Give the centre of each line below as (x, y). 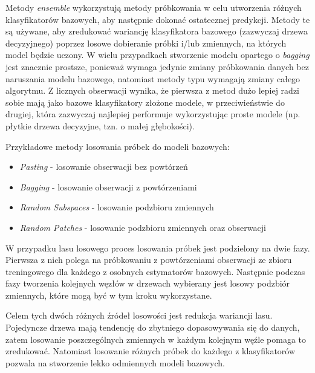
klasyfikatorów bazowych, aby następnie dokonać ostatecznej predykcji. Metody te (158, 19)
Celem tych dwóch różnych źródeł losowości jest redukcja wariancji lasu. (139, 315)
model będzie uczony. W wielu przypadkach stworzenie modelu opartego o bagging (157, 55)
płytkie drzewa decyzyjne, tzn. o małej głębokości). (100, 125)
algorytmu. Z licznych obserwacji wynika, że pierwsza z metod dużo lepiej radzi (152, 90)
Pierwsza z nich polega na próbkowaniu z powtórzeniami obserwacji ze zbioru (149, 260)
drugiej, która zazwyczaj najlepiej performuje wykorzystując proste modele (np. (153, 114)
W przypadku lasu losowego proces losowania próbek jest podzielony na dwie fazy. (158, 248)
